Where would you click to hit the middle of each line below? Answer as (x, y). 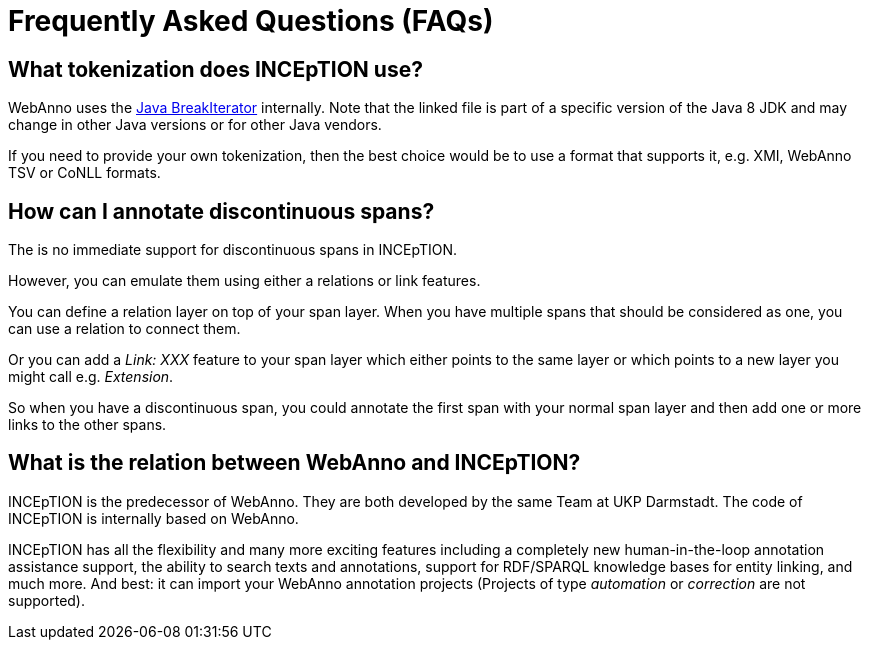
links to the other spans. (87, 425)
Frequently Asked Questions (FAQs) (251, 21)
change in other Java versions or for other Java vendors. (195, 125)
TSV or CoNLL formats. (84, 173)
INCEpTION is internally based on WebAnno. (153, 518)
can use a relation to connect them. (124, 329)
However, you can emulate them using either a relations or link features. (244, 281)
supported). (47, 600)
